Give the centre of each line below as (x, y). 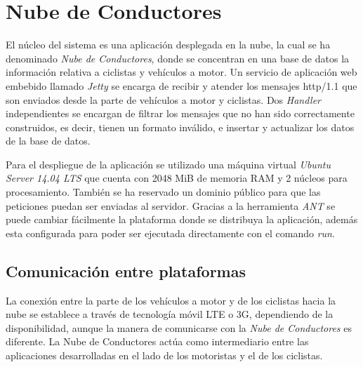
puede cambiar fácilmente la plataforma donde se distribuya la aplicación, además (182, 219)
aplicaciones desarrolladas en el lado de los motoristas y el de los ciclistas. (164, 355)
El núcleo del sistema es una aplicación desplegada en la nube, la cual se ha (168, 45)
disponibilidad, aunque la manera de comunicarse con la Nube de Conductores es (179, 327)
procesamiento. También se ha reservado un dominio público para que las (163, 192)
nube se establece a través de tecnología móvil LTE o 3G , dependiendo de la (170, 314)
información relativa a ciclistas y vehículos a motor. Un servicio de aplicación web (181, 72)
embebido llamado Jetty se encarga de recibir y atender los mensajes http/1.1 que (181, 85)
